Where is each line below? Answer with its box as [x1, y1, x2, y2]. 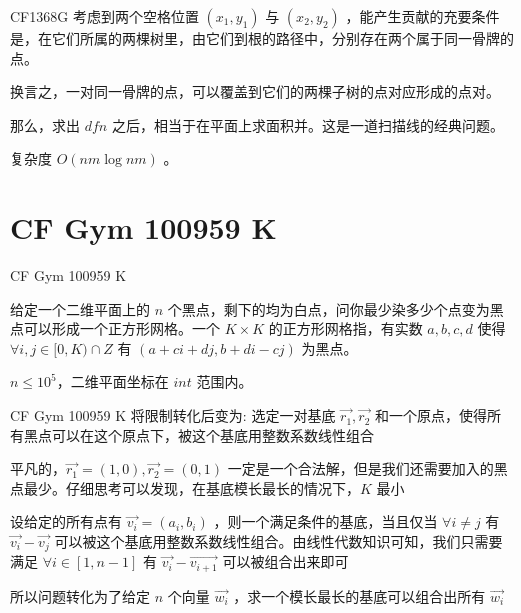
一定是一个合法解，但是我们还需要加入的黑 [227, 458, 508, 479]
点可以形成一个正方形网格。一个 [10, 318, 220, 339]
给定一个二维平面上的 [10, 298, 150, 319]
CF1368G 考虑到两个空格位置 [10, 6, 199, 26]
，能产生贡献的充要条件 [345, 6, 500, 26]
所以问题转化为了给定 [10, 585, 150, 606]
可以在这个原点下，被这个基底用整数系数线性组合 [51, 424, 374, 445]
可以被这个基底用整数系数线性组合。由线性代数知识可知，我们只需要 [54, 531, 503, 552]
